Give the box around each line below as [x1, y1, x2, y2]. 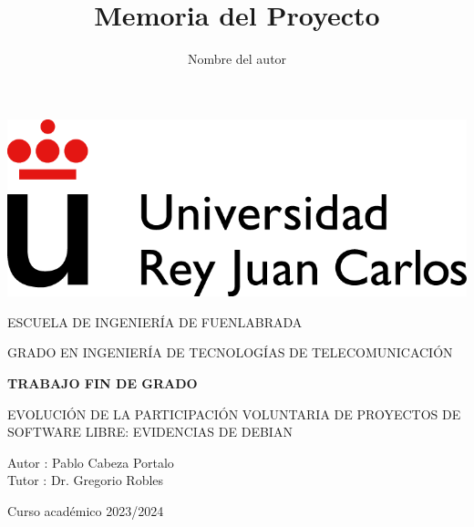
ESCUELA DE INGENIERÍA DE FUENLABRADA [7, 312, 303, 331]
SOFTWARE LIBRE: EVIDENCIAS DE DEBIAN [7, 422, 293, 441]
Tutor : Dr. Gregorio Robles [7, 470, 164, 490]
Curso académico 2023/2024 [7, 501, 164, 521]
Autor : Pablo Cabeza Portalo [7, 452, 174, 471]
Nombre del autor [187, 49, 287, 68]
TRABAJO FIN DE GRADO [7, 374, 198, 393]
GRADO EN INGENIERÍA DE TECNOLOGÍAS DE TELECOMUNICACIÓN [7, 343, 453, 362]
